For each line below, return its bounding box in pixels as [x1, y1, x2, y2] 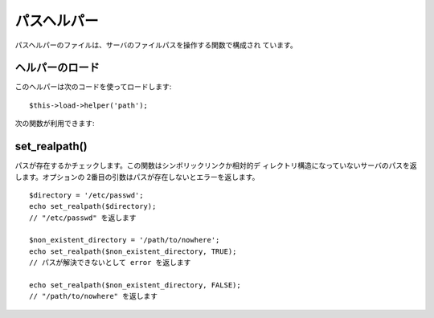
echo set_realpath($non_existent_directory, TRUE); [29, 247, 237, 256]
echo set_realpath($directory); [29, 202, 157, 211]
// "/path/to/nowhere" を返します [29, 291, 158, 301]
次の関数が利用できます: [14, 119, 96, 128]
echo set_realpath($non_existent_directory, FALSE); [29, 281, 241, 290]
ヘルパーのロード [14, 61, 100, 75]
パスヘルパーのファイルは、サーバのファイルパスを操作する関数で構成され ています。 [14, 40, 297, 50]
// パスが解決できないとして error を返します [29, 258, 191, 267]
